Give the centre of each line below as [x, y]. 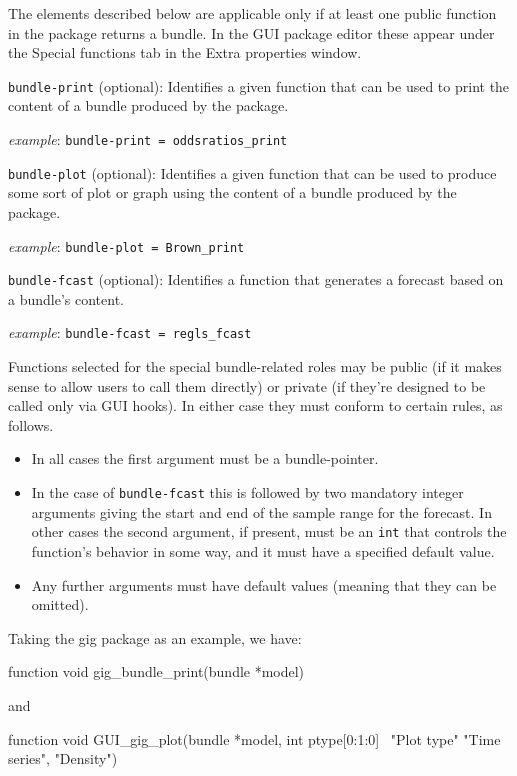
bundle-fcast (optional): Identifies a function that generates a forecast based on [256, 279]
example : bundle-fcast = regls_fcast [130, 332]
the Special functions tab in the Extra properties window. [185, 52]
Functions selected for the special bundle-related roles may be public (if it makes [255, 366]
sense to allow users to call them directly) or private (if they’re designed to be [247, 385]
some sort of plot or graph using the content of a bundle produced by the [232, 192]
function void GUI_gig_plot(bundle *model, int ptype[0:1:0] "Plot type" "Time [254, 738]
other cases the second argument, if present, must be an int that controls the [269, 531]
